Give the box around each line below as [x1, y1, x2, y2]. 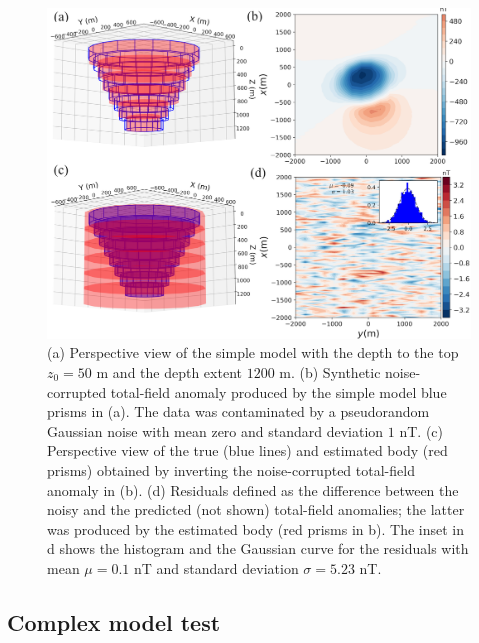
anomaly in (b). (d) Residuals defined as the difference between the [47, 479, 459, 500]
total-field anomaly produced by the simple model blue [110, 381, 447, 402]
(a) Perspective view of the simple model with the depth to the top [47, 342, 459, 363]
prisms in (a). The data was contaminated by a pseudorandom [47, 401, 430, 422]
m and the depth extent [96, 362, 242, 383]
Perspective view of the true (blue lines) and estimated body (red [47, 440, 448, 461]
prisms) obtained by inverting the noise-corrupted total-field [47, 459, 415, 480]
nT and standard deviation [134, 557, 299, 578]
